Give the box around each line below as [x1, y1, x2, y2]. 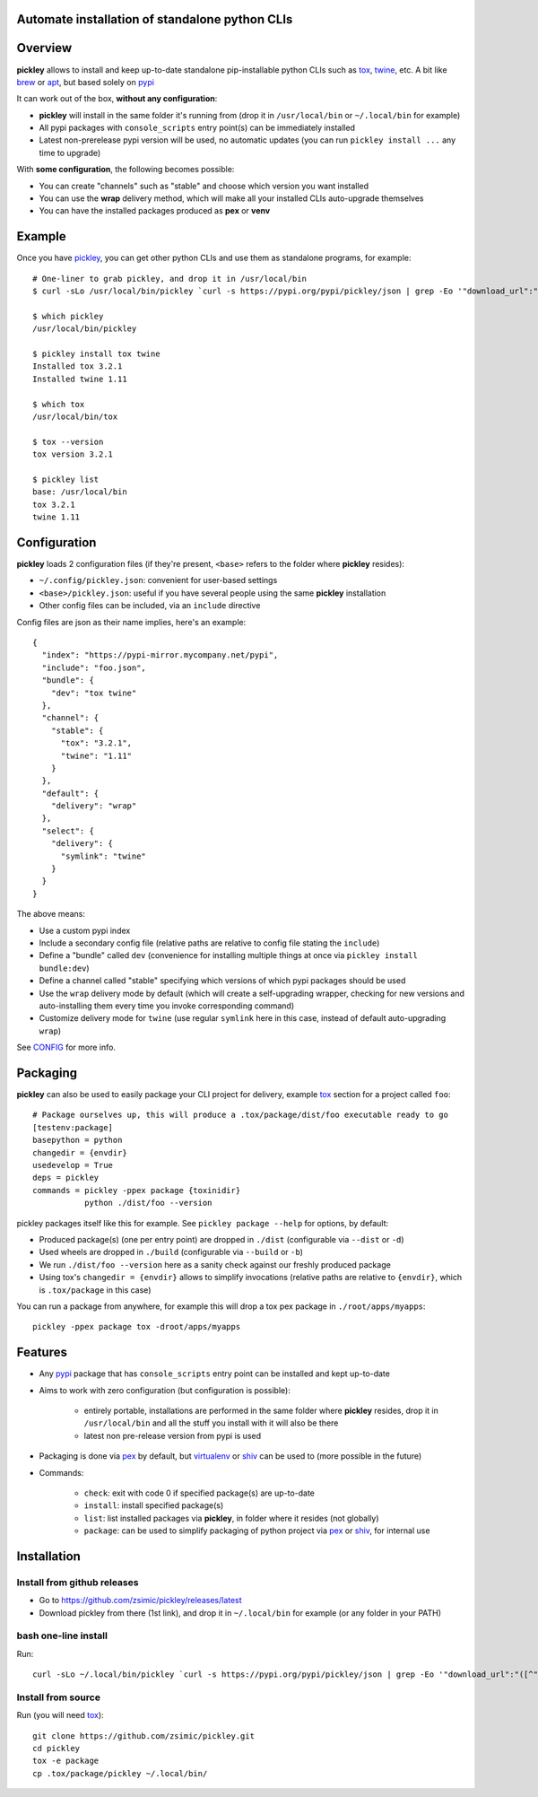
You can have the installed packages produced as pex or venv [39, 205, 271, 216]
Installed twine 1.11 [32, 373, 127, 384]
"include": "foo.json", [41, 662, 147, 673]
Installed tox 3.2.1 [32, 362, 123, 371]
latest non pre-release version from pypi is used [83, 1430, 262, 1441]
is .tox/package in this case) [39, 1284, 152, 1295]
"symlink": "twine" [60, 851, 147, 861]
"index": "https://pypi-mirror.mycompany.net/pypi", [41, 650, 279, 660]
